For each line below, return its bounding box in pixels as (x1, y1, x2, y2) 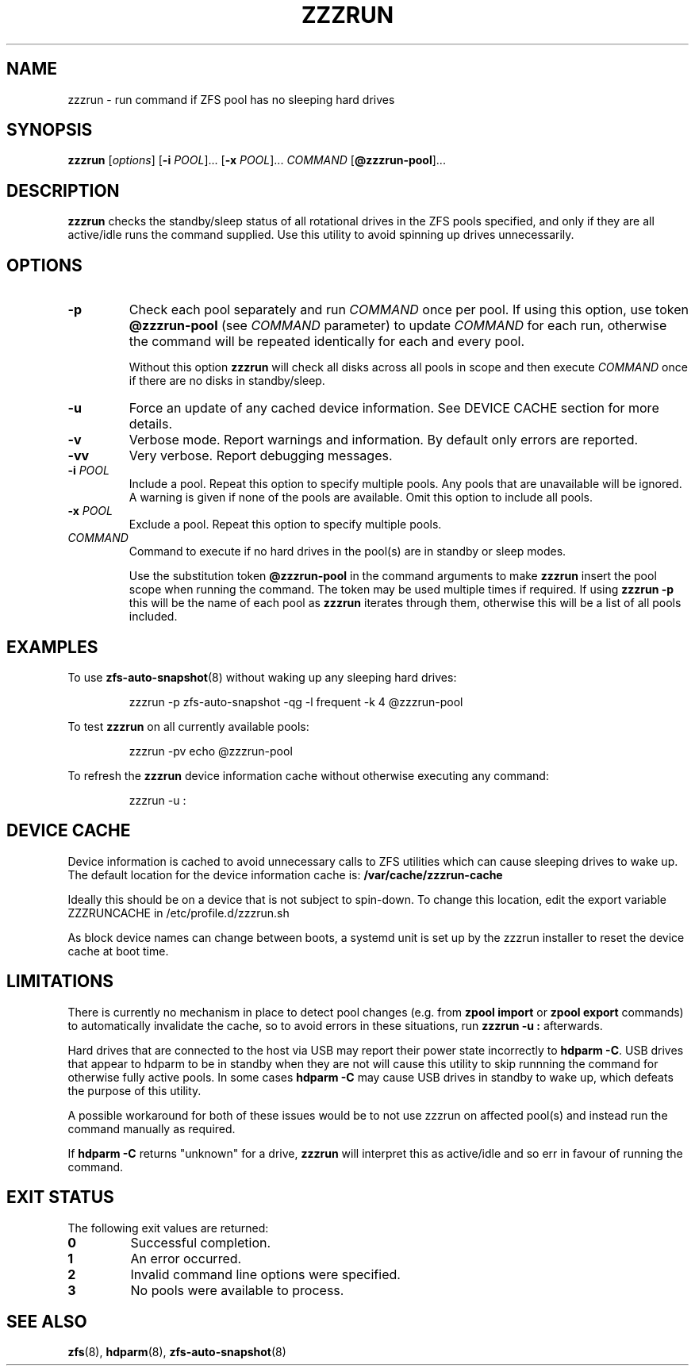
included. (129, 609, 178, 624)
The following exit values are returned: (67, 1220, 269, 1235)
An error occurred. (130, 1250, 242, 1266)
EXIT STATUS (6, 1187, 114, 1208)
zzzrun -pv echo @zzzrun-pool (129, 744, 293, 758)
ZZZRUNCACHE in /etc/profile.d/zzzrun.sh (67, 905, 290, 920)
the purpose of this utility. (67, 1083, 202, 1097)
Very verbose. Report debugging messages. (129, 448, 393, 464)
